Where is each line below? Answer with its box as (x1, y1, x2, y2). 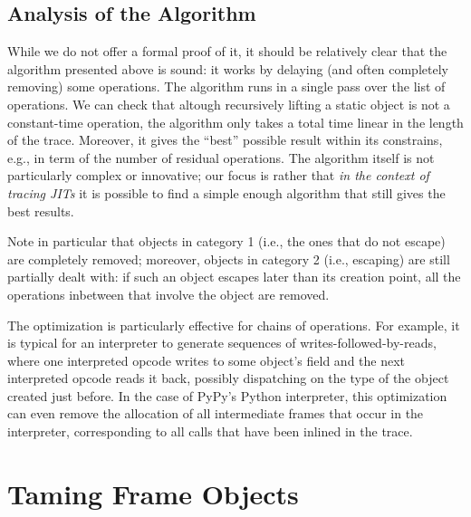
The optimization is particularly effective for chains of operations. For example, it (7, 315, 460, 334)
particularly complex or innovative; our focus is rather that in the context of (7, 166, 429, 185)
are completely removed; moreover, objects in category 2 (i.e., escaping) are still (7, 249, 450, 268)
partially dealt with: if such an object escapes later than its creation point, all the (7, 267, 461, 286)
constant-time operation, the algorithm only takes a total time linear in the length (7, 112, 464, 131)
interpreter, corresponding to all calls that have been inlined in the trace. (7, 422, 413, 441)
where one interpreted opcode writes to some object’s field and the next (7, 350, 406, 369)
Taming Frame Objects (7, 474, 299, 512)
